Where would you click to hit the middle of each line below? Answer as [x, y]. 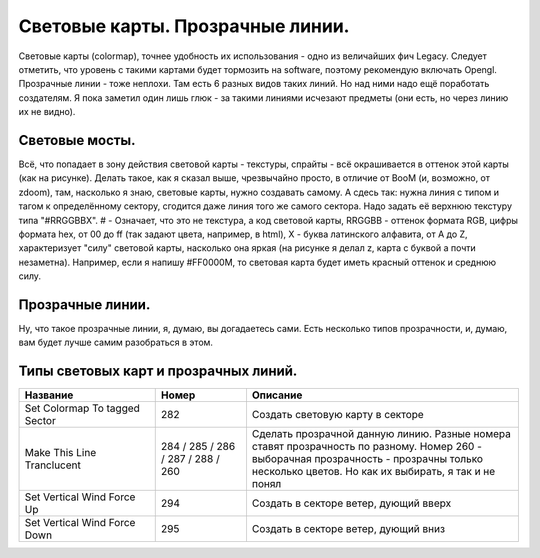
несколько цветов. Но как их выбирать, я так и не [373, 472]
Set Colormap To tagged [82, 408]
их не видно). [47, 112]
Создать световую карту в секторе [337, 415]
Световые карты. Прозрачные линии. [184, 26]
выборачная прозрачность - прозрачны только [367, 459]
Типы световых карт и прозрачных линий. [158, 371]
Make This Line [60, 453]
